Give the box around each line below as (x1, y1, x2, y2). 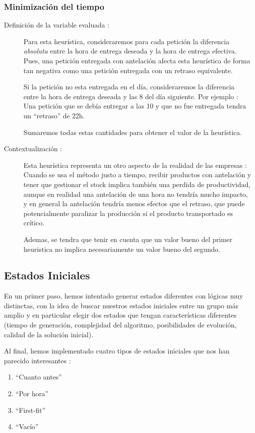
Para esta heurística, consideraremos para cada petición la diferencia (24, 36, 229, 46)
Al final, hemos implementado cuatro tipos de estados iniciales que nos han (4, 346, 230, 356)
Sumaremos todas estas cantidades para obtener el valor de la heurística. (24, 127, 242, 137)
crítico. (24, 217, 45, 228)
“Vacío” (15, 421, 39, 432)
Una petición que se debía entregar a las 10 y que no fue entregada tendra (24, 101, 246, 111)
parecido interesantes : (4, 355, 71, 365)
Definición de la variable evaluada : (4, 20, 109, 30)
